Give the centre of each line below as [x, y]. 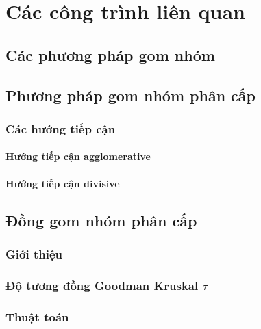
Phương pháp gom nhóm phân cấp [130, 95]
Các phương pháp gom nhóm [110, 54]
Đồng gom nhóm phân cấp [101, 220]
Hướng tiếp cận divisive [63, 183]
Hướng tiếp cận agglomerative [78, 156]
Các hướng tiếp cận [61, 128]
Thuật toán [37, 316]
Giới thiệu [34, 253]
